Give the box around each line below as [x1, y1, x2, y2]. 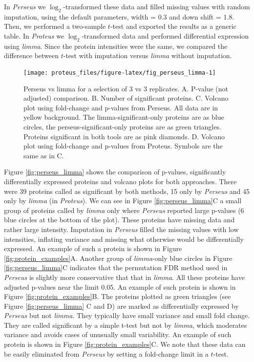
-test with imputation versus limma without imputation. [63, 50, 232, 61]
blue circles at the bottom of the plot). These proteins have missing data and [4, 214, 235, 225]
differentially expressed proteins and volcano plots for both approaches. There [4, 176, 237, 186]
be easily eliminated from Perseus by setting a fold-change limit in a [4, 348, 209, 359]
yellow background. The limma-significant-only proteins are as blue [23, 112, 224, 122]
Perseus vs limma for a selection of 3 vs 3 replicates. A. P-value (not [23, 83, 228, 93]
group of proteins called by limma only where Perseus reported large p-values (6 [4, 205, 244, 215]
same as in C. [23, 150, 64, 160]
